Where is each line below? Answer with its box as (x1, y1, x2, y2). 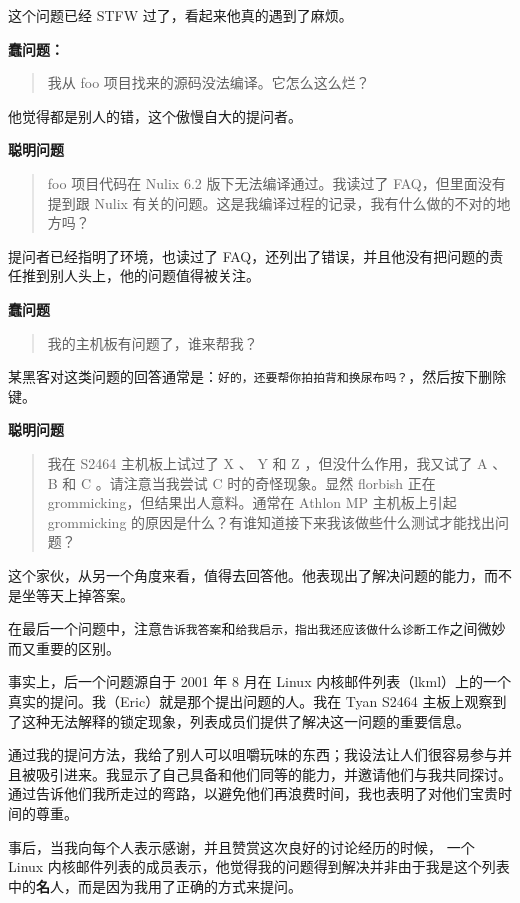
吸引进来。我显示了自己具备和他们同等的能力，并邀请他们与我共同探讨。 (35, 763, 512, 784)
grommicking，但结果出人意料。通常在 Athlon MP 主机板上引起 (47, 492, 457, 513)
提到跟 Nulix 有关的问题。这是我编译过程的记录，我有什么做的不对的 (47, 192, 497, 213)
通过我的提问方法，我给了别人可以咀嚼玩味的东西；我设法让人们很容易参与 (8, 744, 498, 765)
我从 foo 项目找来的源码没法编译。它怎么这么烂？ (47, 72, 370, 93)
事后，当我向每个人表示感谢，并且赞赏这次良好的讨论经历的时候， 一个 (8, 836, 475, 857)
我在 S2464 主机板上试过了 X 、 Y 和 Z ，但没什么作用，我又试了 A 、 (47, 452, 507, 473)
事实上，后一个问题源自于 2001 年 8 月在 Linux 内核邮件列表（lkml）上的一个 (8, 671, 512, 692)
